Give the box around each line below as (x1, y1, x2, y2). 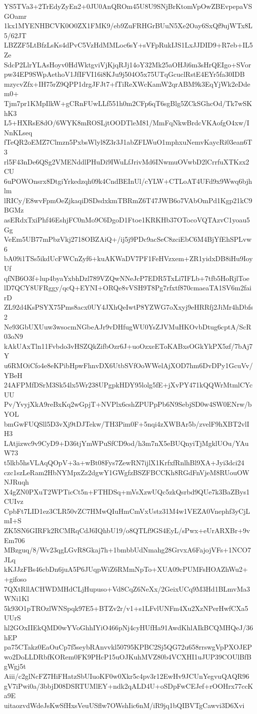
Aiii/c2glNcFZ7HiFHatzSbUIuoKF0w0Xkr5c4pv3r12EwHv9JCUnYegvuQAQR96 (4, 670, 250, 681)
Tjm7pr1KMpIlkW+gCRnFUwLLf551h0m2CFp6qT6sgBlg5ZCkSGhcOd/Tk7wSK (4, 98, 252, 108)
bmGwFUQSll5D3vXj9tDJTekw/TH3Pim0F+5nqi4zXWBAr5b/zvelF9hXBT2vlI (4, 418, 250, 429)
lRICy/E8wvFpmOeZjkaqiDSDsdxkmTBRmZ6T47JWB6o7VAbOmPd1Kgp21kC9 (4, 195, 253, 205)
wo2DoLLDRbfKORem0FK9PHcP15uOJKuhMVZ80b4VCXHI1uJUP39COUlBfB (4, 651, 252, 661)
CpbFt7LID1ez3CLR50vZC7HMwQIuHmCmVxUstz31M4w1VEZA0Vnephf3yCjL (4, 505, 250, 516)
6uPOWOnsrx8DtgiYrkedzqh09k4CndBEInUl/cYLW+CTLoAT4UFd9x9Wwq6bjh (4, 175, 253, 186)
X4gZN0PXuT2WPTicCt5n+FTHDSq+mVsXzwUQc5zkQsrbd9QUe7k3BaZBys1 (4, 486, 250, 496)
